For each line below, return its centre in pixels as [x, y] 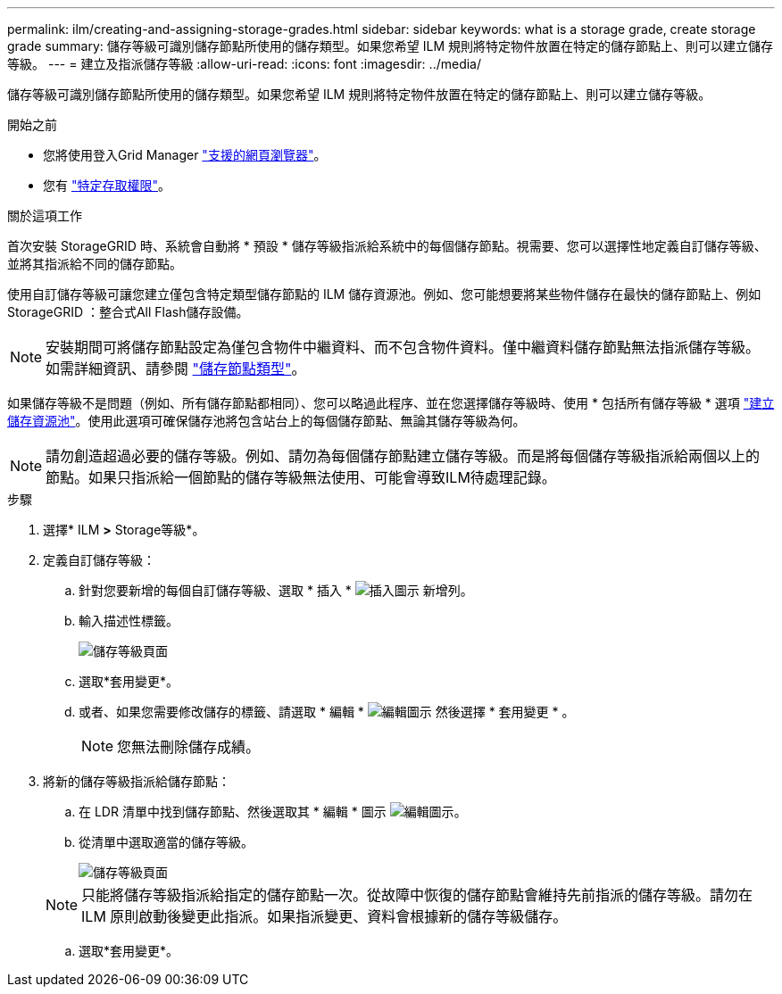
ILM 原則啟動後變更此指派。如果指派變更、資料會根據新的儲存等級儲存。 [324, 916]
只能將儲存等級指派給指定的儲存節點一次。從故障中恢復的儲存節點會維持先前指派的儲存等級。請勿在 [417, 895]
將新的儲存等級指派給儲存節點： [137, 781]
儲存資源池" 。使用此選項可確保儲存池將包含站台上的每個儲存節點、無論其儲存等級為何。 [266, 421]
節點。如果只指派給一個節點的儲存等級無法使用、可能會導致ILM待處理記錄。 [301, 477]
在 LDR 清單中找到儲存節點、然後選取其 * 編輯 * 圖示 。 [273, 812]
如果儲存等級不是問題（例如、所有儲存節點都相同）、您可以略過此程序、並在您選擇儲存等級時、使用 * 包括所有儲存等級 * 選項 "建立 [391, 403]
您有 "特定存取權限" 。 [107, 185]
